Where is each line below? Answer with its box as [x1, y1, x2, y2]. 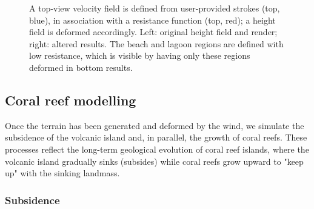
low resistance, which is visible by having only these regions [29, 49, 250, 62]
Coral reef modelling [5, 90, 136, 109]
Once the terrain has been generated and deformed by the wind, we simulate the [5, 119, 304, 131]
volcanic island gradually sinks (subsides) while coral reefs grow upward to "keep [5, 154, 304, 167]
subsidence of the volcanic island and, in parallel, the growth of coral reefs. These [5, 131, 307, 144]
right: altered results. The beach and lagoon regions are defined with [29, 37, 284, 50]
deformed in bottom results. [29, 61, 133, 73]
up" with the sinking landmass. [5, 167, 120, 179]
